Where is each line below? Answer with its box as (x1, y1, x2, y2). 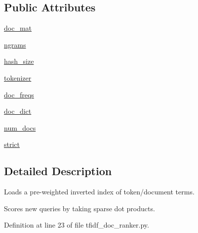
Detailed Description (4, 163, 112, 179)
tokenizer (4, 72, 32, 83)
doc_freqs (4, 89, 34, 99)
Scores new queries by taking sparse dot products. (4, 203, 155, 213)
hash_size (4, 56, 34, 66)
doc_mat (4, 23, 32, 33)
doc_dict (4, 106, 32, 116)
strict (4, 139, 20, 149)
